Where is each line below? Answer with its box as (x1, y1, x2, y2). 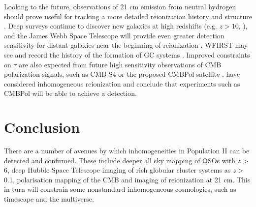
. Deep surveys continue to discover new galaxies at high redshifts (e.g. (4, 21, 217, 31)
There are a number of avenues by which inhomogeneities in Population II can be (4, 146, 250, 156)
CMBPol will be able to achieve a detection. (4, 88, 137, 98)
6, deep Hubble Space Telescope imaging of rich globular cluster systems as (4, 165, 231, 175)
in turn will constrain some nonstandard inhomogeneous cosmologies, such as (4, 184, 236, 194)
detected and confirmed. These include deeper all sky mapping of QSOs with (4, 155, 236, 165)
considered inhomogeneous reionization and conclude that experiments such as (4, 78, 240, 89)
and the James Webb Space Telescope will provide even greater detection (4, 30, 224, 40)
